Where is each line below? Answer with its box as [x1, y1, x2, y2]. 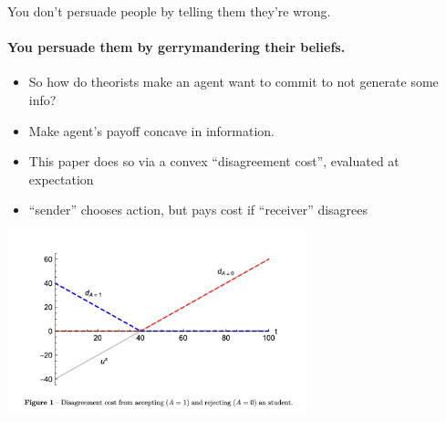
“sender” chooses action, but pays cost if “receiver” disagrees [28, 200, 368, 219]
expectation [28, 169, 94, 188]
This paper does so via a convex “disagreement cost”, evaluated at [28, 152, 399, 171]
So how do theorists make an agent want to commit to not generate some [28, 72, 439, 91]
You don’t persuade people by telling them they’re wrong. [7, 2, 331, 20]
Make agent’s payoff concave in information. [28, 121, 275, 140]
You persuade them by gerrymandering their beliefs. [7, 37, 346, 57]
